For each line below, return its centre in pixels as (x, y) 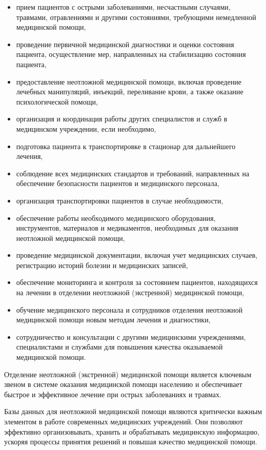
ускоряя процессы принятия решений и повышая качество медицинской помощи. (131, 442)
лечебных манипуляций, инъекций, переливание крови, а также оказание (130, 91)
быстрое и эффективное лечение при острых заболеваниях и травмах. (113, 394)
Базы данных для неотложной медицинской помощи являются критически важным (133, 411)
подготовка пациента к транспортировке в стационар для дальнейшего (126, 146)
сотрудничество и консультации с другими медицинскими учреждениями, (131, 336)
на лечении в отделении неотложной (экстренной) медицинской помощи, (130, 292)
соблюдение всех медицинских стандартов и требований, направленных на (133, 173)
